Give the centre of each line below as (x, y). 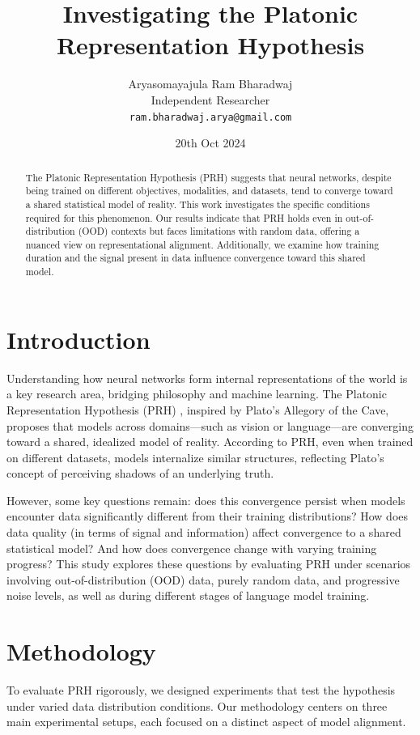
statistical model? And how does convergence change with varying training (192, 548)
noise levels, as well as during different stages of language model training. (188, 595)
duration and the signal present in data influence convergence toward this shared (195, 258)
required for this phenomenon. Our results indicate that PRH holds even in (184, 217)
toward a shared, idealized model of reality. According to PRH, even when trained (210, 442)
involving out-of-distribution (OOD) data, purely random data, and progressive (203, 579)
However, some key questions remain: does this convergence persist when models (206, 500)
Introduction (78, 339)
